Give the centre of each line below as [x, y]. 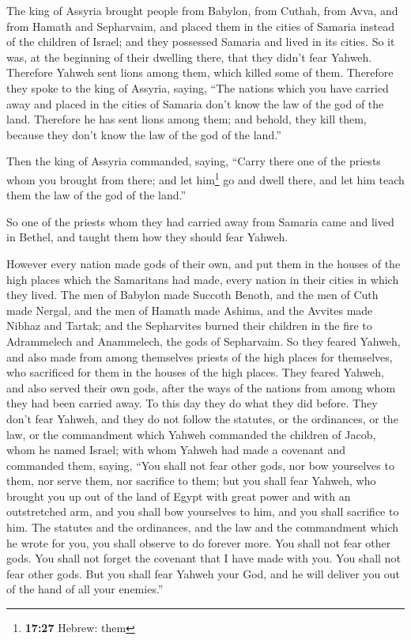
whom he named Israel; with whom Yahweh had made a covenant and [176, 450]
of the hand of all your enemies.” [85, 589]
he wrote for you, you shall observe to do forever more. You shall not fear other [199, 542]
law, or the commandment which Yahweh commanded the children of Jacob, [191, 434]
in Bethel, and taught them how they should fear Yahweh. [147, 237]
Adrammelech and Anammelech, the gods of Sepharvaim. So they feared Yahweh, [204, 341]
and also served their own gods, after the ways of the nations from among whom [201, 387]
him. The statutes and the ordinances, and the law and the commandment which [203, 527]
